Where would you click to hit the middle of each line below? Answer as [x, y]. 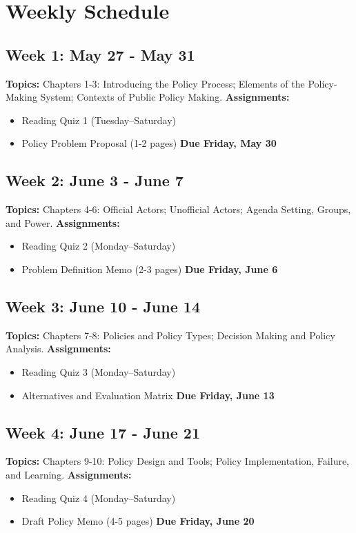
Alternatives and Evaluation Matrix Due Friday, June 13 [148, 395]
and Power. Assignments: [63, 222]
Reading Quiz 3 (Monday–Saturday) [99, 371]
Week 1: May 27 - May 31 [100, 54]
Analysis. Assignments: [58, 349]
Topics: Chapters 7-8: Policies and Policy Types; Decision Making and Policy [170, 335]
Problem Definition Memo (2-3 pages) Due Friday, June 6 [150, 269]
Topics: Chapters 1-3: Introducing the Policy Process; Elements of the [155, 83]
